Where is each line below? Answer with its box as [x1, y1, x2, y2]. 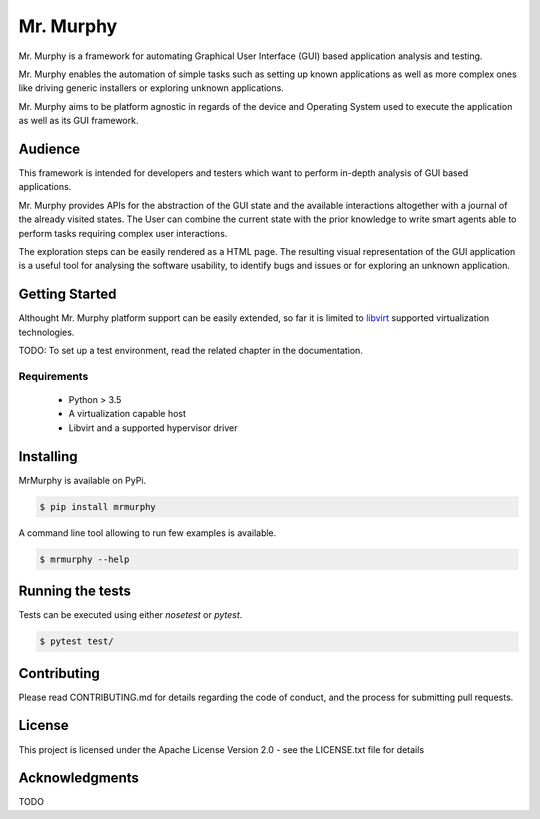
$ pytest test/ [39, 636, 114, 647]
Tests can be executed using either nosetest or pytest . [18, 609, 243, 621]
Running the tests [18, 583, 132, 600]
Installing [18, 448, 79, 465]
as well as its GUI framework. [18, 115, 139, 127]
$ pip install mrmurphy [39, 501, 157, 512]
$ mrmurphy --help [39, 553, 130, 565]
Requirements [18, 369, 89, 383]
